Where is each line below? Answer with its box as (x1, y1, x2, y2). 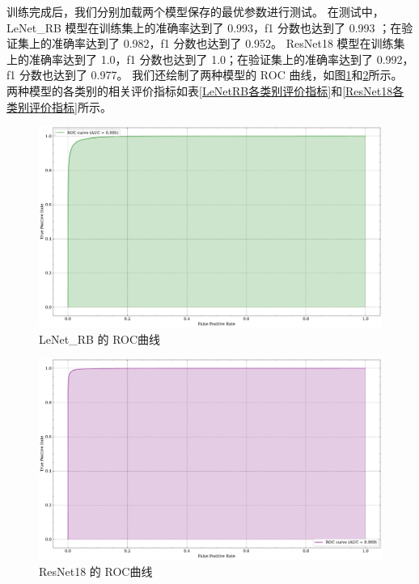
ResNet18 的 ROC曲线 (39, 562, 153, 579)
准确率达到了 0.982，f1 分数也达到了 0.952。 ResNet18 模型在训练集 (51, 35, 405, 52)
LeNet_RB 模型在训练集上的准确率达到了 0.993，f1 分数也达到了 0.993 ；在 (6, 19, 402, 36)
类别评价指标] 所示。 (6, 98, 112, 115)
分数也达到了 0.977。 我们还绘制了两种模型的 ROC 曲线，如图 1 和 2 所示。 (19, 66, 403, 83)
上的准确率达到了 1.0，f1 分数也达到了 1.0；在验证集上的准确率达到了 (6, 50, 374, 67)
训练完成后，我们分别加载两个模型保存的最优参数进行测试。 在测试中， (6, 3, 384, 19)
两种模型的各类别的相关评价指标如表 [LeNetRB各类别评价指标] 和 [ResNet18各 (6, 82, 404, 99)
